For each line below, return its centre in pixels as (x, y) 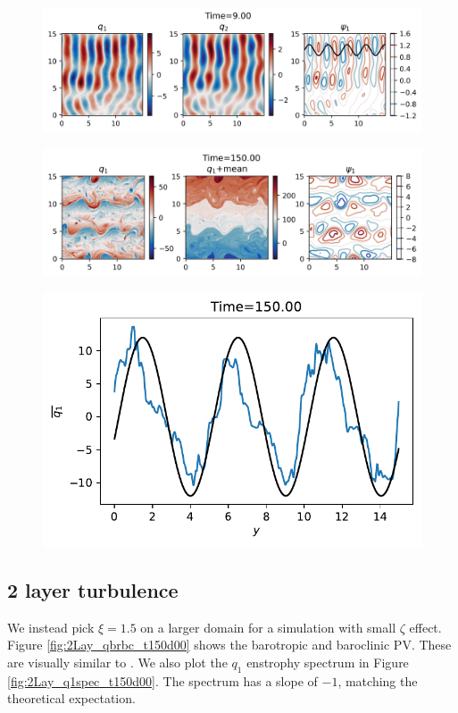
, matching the (378, 680)
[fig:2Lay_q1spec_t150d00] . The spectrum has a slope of (162, 680)
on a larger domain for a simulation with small (268, 627)
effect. (425, 627)
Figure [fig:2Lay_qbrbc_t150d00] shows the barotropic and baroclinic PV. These (229, 645)
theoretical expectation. (71, 698)
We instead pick (51, 627)
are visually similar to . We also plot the (117, 662)
